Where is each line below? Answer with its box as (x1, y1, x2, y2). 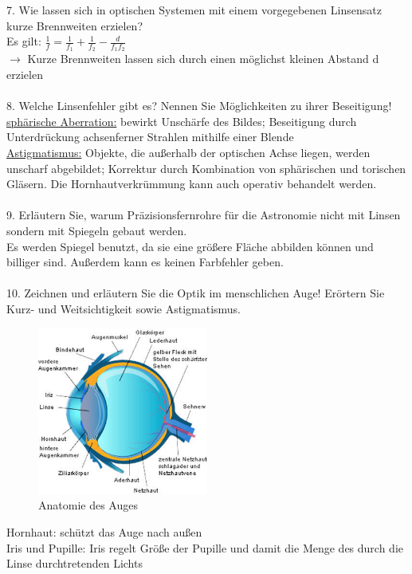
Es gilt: (6, 33, 41, 49)
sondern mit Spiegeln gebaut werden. (6, 222, 187, 238)
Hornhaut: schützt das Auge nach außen (6, 524, 202, 541)
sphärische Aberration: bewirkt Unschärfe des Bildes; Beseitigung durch (6, 112, 357, 129)
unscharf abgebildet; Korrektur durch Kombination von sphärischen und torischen (6, 159, 406, 176)
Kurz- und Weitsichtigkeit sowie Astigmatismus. (6, 300, 241, 316)
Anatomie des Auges (38, 497, 138, 513)
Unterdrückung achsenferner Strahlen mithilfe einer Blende (6, 128, 294, 145)
